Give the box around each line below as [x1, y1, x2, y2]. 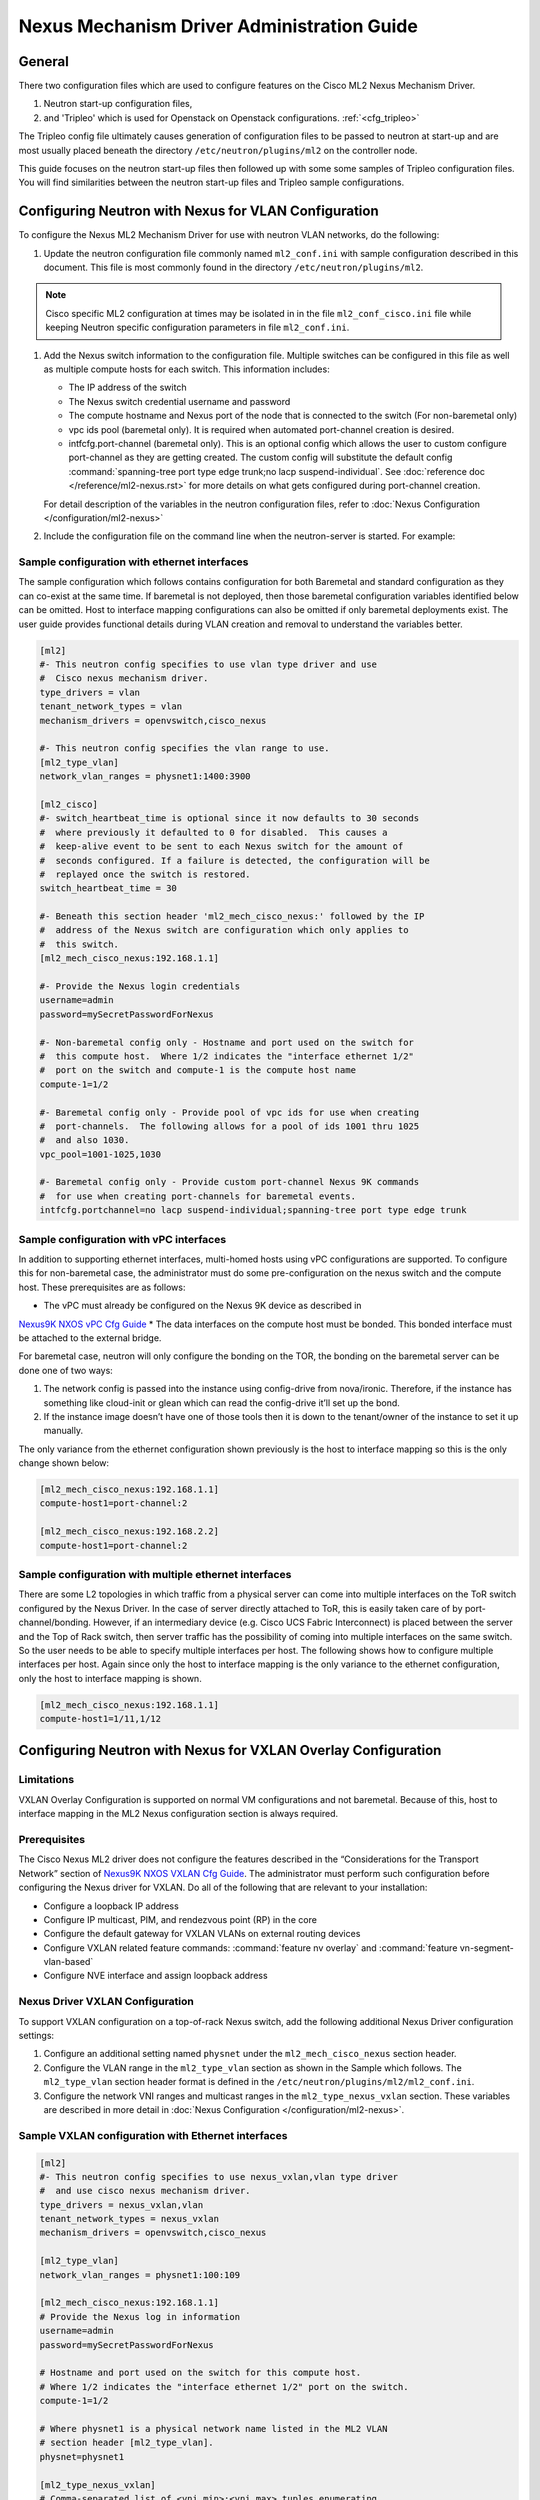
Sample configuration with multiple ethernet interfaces [18, 1567, 292, 1581]
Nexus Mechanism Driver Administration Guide [18, 15, 419, 37]
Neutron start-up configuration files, [43, 98, 193, 110]
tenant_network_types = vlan [39, 701, 183, 712]
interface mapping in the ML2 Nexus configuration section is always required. [18, 1808, 339, 1820]
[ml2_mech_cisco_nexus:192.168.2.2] [39, 1526, 220, 1537]
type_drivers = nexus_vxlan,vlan [39, 2199, 204, 2210]
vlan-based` [43, 1956, 94, 1968]
